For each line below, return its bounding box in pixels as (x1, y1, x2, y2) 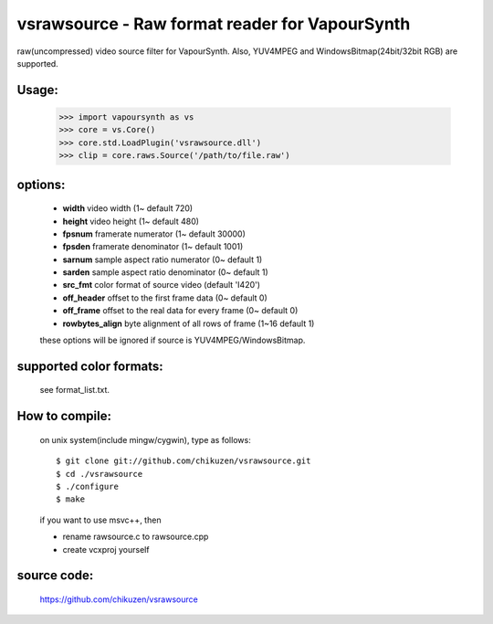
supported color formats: (16, 358, 163, 374)
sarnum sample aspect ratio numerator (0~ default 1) (62, 254, 263, 265)
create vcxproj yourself (62, 544, 150, 555)
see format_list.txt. (39, 385, 110, 396)
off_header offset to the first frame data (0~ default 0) (62, 292, 268, 303)
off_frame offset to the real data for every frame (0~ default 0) (62, 305, 299, 316)
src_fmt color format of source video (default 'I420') (62, 280, 260, 291)
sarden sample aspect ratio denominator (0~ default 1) (62, 267, 268, 278)
